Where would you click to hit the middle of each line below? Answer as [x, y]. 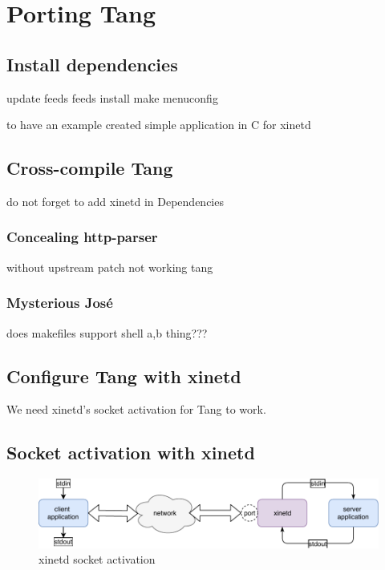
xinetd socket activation [97, 559]
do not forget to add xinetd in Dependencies [115, 201]
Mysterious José [60, 303]
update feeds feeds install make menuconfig [112, 97]
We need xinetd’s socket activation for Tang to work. [136, 409]
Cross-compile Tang [90, 168]
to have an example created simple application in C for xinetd [159, 125]
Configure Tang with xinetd [124, 376]
